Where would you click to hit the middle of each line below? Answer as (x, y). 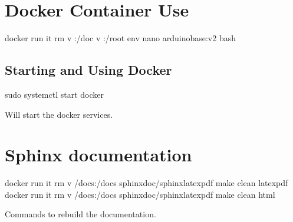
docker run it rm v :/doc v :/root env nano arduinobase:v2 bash (120, 38)
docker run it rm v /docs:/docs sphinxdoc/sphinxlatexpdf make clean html (140, 194)
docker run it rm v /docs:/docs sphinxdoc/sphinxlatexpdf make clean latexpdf (146, 183)
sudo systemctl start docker (54, 94)
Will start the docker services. (59, 114)
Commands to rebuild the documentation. (80, 214)
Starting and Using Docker (88, 70)
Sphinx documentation (98, 155)
